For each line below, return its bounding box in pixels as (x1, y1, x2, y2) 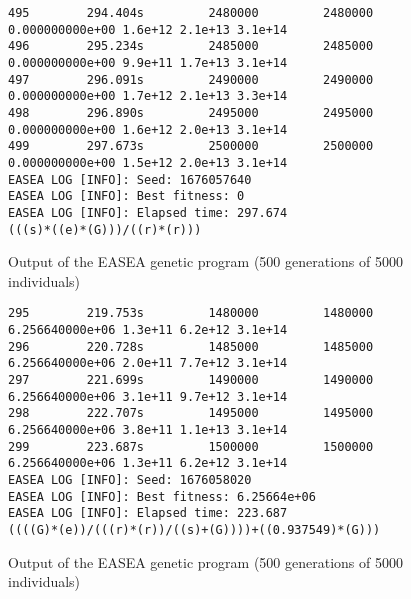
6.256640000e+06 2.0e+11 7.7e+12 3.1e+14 (8, 356, 288, 371)
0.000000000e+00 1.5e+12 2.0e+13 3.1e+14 (8, 155, 288, 170)
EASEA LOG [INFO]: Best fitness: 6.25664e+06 (8, 489, 316, 504)
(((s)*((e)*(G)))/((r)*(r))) (8, 222, 202, 237)
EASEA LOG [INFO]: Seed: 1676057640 (8, 172, 252, 187)
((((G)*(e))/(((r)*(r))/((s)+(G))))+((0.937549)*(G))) (8, 522, 381, 537)
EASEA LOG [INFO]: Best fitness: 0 (8, 189, 245, 204)
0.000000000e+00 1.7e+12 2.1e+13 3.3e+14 (8, 89, 288, 104)
